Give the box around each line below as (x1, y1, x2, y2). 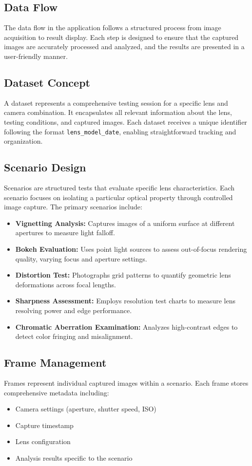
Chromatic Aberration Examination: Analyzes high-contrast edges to (15, 321, 238, 332)
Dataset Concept (4, 75, 90, 90)
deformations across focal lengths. (15, 279, 116, 289)
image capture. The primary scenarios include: (4, 202, 142, 212)
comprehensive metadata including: (4, 387, 109, 397)
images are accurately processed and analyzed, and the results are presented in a (4, 41, 245, 52)
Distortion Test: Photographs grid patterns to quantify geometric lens (15, 270, 231, 280)
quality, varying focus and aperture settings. (15, 253, 147, 263)
